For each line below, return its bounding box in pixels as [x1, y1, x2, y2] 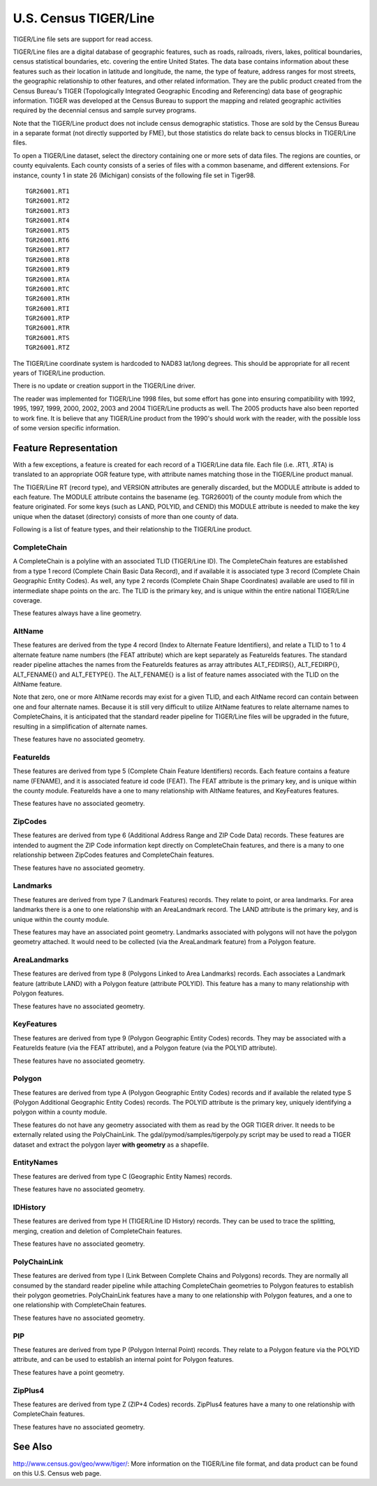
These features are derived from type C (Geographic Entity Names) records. [13, 1172, 232, 1180]
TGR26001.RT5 [25, 226, 70, 234]
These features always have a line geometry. [13, 609, 142, 617]
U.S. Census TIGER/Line [13, 10, 155, 26]
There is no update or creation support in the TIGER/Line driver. [13, 381, 195, 390]
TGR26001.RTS [25, 334, 70, 341]
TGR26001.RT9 [25, 265, 70, 274]
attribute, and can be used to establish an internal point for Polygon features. [13, 1355, 234, 1364]
